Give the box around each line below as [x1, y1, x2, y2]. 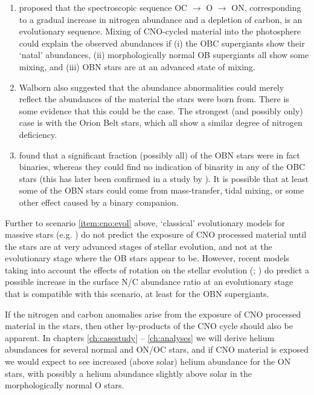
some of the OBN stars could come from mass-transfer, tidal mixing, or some [19, 184, 304, 197]
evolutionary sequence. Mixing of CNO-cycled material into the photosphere [19, 25, 301, 38]
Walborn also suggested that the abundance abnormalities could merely [19, 80, 284, 93]
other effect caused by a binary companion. [19, 195, 179, 208]
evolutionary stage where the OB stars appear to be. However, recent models [5, 252, 289, 264]
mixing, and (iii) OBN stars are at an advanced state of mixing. [19, 60, 255, 73]
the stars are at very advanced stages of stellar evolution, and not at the [5, 240, 272, 252]
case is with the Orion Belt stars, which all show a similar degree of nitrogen [19, 116, 303, 129]
